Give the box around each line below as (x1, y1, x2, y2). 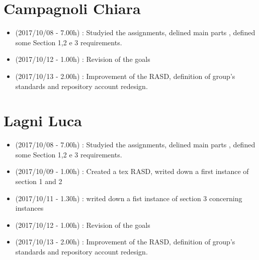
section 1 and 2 (15, 176, 62, 186)
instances (15, 203, 44, 213)
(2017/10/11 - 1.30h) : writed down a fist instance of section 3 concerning (15, 193, 242, 203)
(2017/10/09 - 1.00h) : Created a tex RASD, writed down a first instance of (15, 166, 249, 177)
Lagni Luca (4, 110, 82, 131)
